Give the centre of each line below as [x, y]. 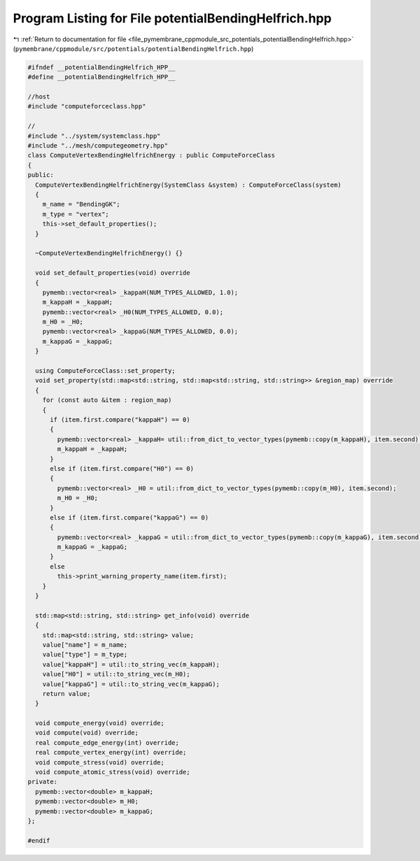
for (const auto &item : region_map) [107, 400]
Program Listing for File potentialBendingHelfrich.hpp [172, 18]
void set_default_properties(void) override [113, 273]
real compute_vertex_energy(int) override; [111, 753]
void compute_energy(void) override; [100, 723]
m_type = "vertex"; [76, 214]
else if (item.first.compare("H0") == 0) [122, 468]
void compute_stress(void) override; [100, 762]
